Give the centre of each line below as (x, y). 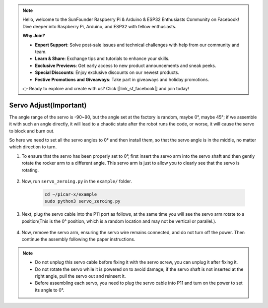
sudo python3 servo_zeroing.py (83, 201)
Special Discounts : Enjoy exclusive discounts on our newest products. (107, 72)
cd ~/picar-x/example (71, 194)
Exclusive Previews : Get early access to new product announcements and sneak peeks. (126, 65)
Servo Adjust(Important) (48, 105)
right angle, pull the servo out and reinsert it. (80, 276)
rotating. (30, 170)
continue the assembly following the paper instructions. (78, 239)
